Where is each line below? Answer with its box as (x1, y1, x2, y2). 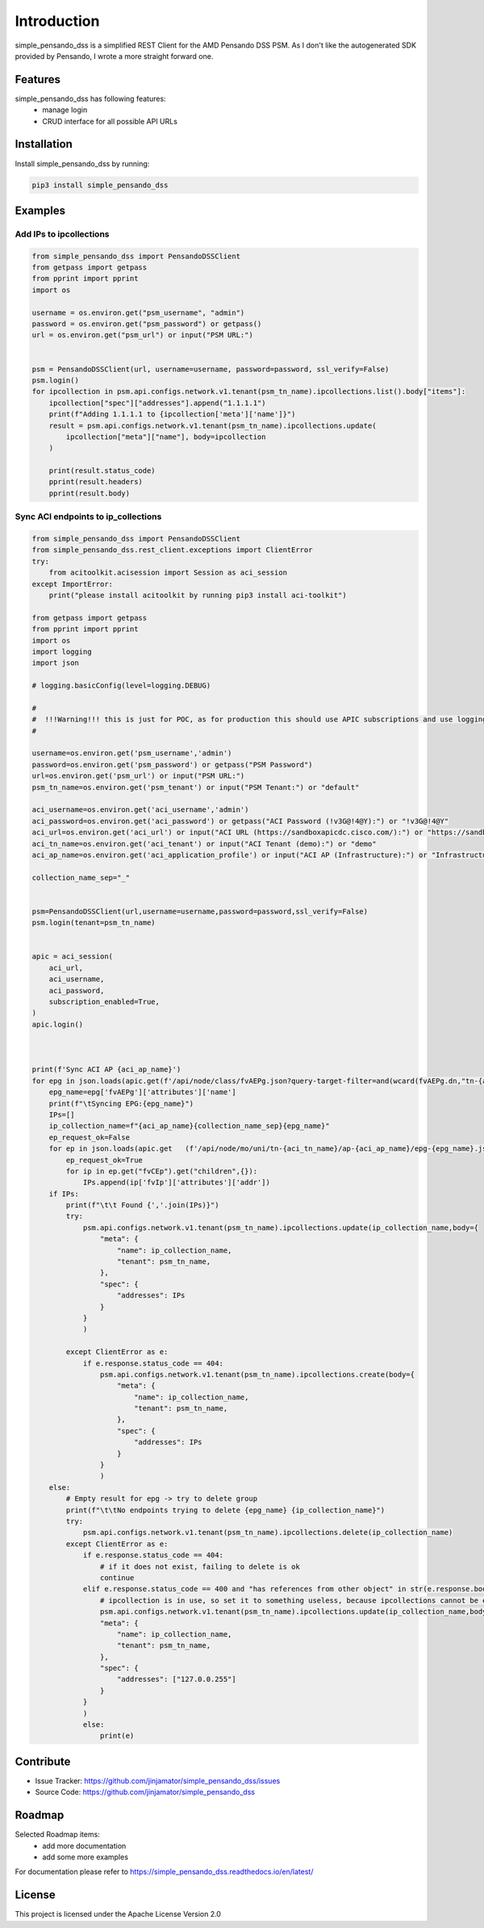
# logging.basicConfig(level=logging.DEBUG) (31, 681, 211, 690)
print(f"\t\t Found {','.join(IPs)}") (65, 1201, 219, 1210)
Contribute (15, 1754, 71, 1768)
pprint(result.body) (48, 488, 131, 498)
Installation (15, 137, 73, 151)
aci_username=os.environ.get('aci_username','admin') (31, 805, 249, 814)
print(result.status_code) (48, 466, 156, 475)
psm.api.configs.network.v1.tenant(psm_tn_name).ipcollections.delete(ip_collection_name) (82, 1528, 453, 1537)
